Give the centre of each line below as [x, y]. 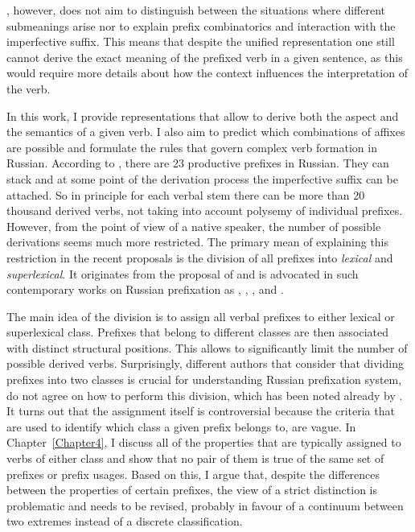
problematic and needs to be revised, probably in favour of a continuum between [205, 505]
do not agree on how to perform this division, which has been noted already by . [205, 395]
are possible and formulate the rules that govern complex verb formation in [192, 147]
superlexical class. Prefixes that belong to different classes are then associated [198, 332]
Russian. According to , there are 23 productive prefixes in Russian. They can [198, 163]
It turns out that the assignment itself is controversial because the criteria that [201, 411]
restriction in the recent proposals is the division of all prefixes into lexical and [200, 257]
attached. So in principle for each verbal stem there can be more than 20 [186, 194]
